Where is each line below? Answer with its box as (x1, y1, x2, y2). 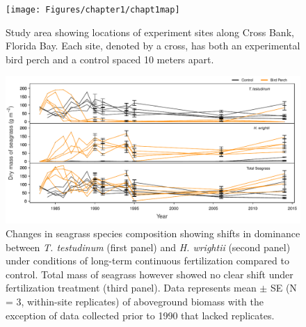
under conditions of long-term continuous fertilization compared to (6, 253, 289, 268)
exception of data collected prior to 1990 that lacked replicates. (6, 308, 275, 322)
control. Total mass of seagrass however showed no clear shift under (6, 266, 293, 281)
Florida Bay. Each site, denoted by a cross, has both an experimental (6, 38, 300, 53)
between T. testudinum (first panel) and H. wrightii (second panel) (6, 239, 291, 254)
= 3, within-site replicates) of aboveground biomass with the (6, 294, 264, 308)
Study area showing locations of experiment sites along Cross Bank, (6, 24, 294, 39)
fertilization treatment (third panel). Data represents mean (6, 280, 257, 295)
